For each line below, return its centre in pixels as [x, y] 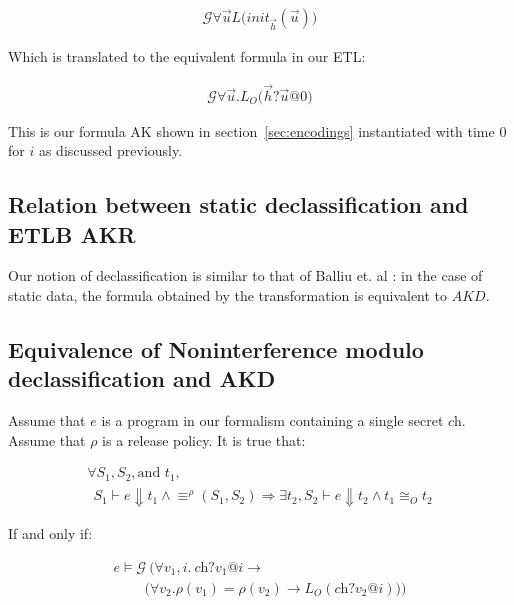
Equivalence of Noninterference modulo [216, 348]
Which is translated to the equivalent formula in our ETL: [187, 55]
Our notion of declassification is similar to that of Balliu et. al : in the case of [245, 275]
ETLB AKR [72, 233]
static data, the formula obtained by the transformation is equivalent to [228, 295]
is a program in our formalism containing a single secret [272, 420]
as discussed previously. [110, 150]
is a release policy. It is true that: [204, 439]
